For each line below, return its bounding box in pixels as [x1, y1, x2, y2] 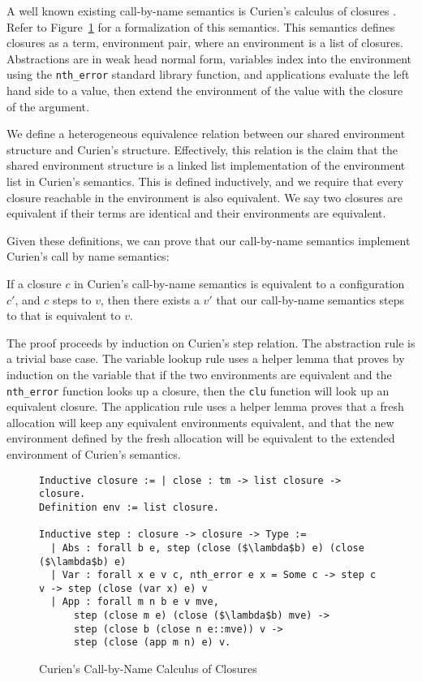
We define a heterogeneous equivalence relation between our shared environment [6, 125, 406, 142]
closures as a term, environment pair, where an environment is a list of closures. [6, 34, 403, 51]
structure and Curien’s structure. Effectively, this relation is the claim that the [6, 140, 398, 158]
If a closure [6, 274, 62, 291]
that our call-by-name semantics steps [216, 291, 405, 308]
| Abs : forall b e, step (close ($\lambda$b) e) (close [50, 542, 364, 554]
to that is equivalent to [6, 307, 121, 324]
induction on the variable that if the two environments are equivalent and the [6, 365, 392, 382]
